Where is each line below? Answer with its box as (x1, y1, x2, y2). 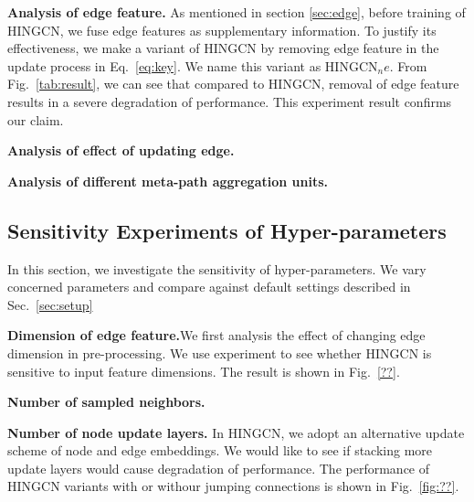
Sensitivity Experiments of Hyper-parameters (7, 216, 447, 244)
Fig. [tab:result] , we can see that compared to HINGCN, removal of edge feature (7, 74, 459, 93)
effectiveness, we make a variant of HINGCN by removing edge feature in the (7, 38, 439, 58)
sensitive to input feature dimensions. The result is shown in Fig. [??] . (7, 361, 400, 380)
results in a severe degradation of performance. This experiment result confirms (7, 91, 452, 111)
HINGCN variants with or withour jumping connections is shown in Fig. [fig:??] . (7, 476, 459, 496)
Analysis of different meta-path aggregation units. (7, 171, 328, 190)
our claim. (7, 110, 64, 129)
